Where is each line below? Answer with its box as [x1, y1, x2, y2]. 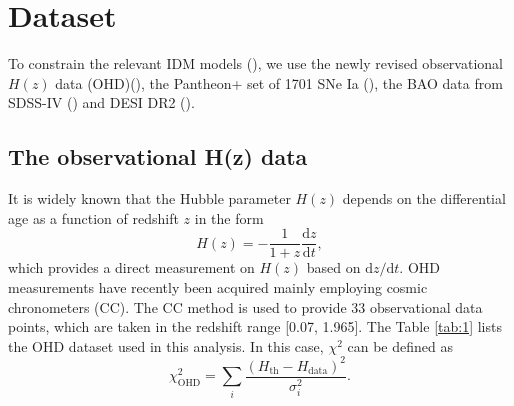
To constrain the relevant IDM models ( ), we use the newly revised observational [8, 53, 503, 74]
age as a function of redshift [8, 207, 179, 228]
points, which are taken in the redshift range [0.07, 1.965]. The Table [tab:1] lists [8, 316, 502, 337]
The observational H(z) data [8, 141, 308, 172]
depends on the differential [342, 188, 506, 209]
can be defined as [347, 335, 453, 356]
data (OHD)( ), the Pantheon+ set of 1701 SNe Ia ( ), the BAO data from [55, 72, 503, 93]
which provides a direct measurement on [8, 257, 255, 278]
